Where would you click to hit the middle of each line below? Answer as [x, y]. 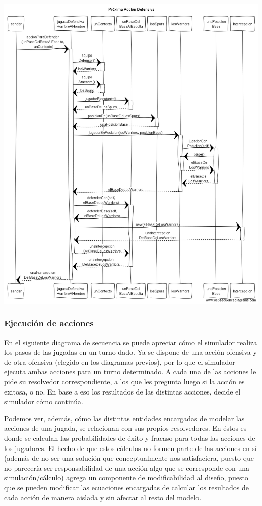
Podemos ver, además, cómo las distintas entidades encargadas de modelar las [124, 418]
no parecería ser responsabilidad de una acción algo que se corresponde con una [127, 467]
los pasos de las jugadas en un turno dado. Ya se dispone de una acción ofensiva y [130, 352]
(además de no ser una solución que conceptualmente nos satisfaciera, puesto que [129, 458]
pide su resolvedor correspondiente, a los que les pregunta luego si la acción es [124, 382]
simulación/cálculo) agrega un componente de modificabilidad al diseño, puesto [126, 477]
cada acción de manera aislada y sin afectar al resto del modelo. [103, 497]
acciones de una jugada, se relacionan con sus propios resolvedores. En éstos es [125, 428]
